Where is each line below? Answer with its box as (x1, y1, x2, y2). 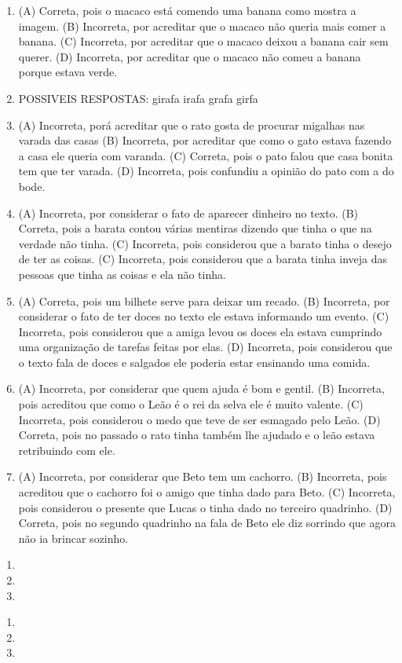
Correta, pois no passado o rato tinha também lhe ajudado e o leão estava (18, 427, 375, 443)
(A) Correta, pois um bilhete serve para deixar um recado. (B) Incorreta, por (18, 292, 390, 309)
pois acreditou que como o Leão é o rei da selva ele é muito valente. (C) (18, 396, 364, 412)
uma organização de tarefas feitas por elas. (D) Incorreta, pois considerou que (18, 339, 393, 355)
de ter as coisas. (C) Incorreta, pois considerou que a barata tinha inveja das (18, 251, 388, 267)
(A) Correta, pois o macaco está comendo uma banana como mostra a (18, 2, 356, 18)
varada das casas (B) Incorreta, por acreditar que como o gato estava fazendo (18, 132, 392, 148)
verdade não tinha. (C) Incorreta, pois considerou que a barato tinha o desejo (18, 235, 392, 251)
